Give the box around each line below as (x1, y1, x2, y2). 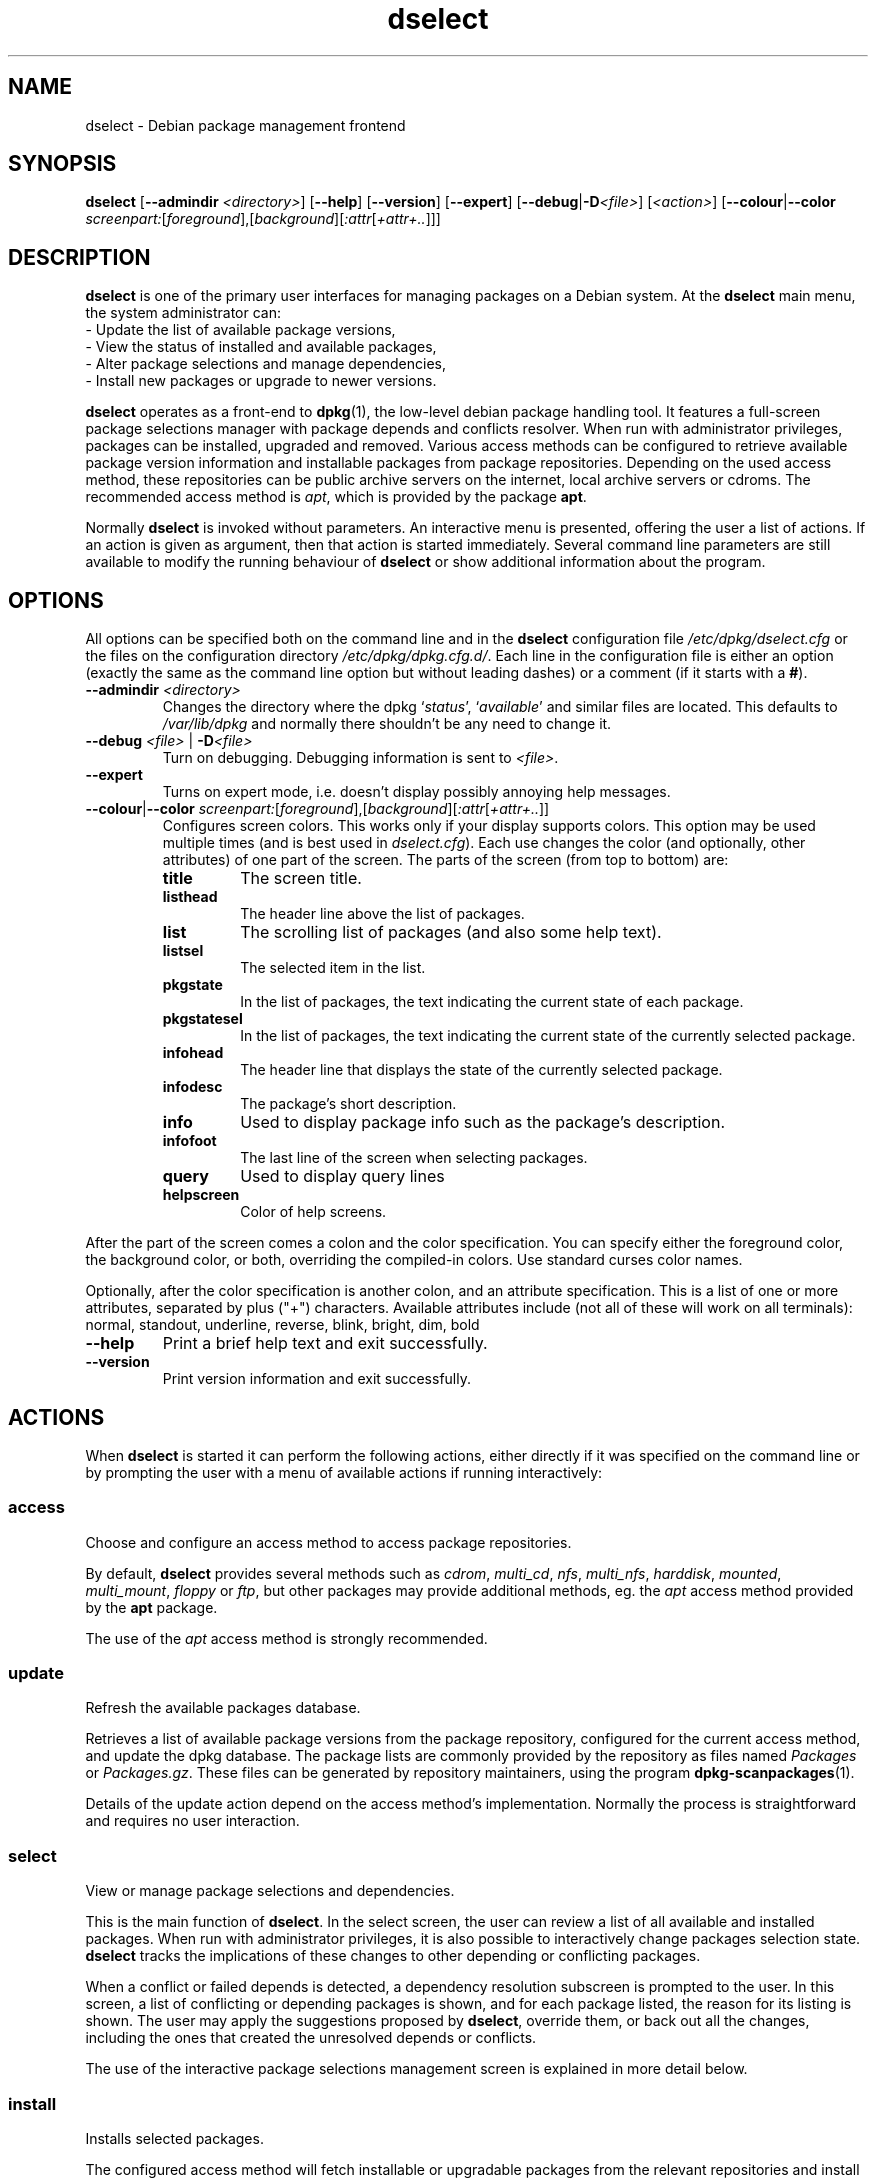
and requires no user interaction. (85, 1812, 300, 1830)
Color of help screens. (240, 1203, 387, 1221)
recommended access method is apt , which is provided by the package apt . (85, 488, 587, 506)
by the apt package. (85, 1598, 218, 1616)
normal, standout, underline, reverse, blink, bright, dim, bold (85, 1316, 480, 1334)
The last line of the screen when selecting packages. (240, 1149, 588, 1167)
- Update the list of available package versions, (85, 321, 396, 339)
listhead (162, 888, 218, 906)
